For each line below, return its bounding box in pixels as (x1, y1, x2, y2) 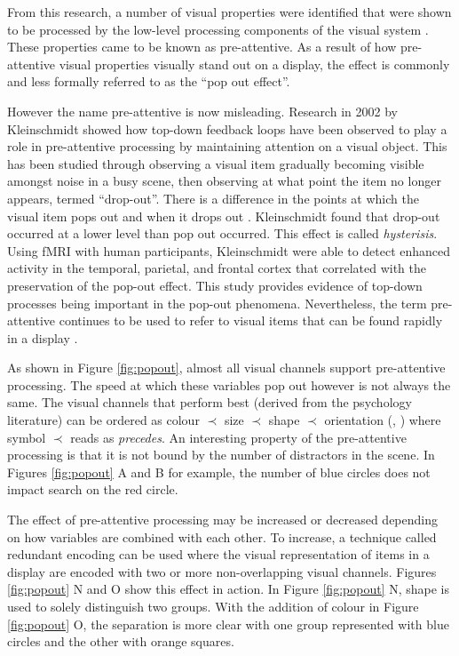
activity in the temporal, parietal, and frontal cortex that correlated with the (7, 259, 426, 277)
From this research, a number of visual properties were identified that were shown (7, 3, 452, 20)
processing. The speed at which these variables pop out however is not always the (7, 375, 451, 394)
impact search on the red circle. (7, 480, 178, 499)
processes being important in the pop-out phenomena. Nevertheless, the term (7, 293, 427, 312)
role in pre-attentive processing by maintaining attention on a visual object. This (7, 137, 447, 156)
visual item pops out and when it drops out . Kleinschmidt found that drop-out (7, 206, 440, 225)
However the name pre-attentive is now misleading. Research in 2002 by (7, 101, 398, 120)
